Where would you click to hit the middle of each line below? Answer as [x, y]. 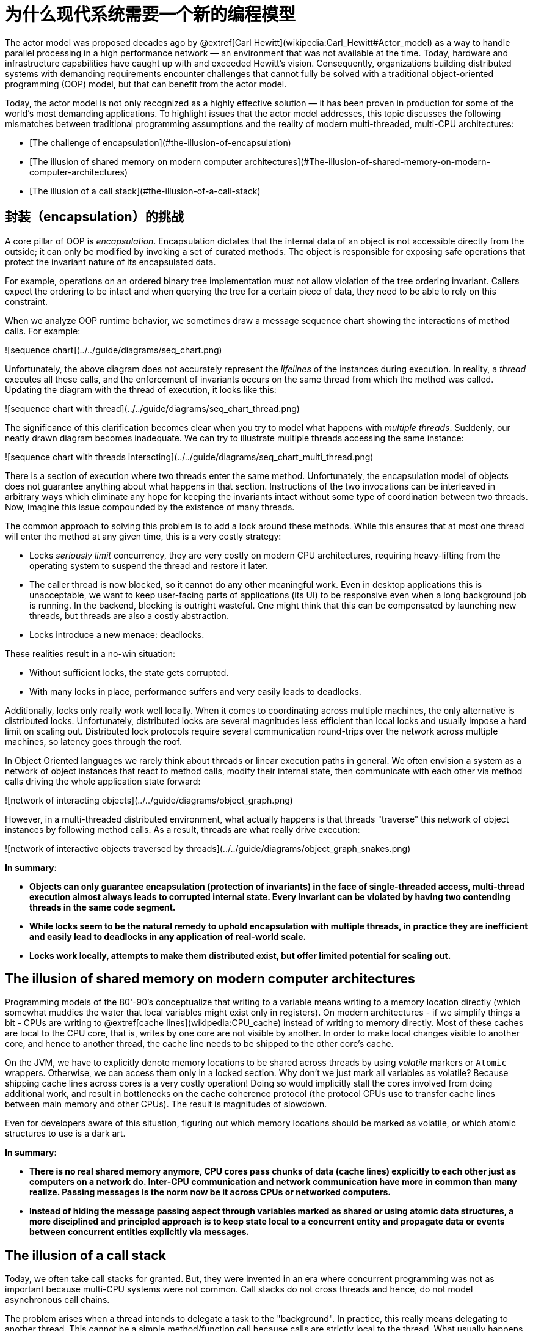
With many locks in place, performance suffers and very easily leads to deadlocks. [195, 691]
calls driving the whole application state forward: [103, 781]
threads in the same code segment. [103, 907]
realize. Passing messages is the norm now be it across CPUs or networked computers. [210, 1192]
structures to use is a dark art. [65, 1134]
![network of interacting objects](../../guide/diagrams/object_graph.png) [149, 800]
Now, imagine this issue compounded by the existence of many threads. [150, 507]
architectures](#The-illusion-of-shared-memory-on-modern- [367, 161]
